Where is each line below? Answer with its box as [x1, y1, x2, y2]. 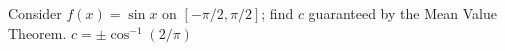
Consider [8, 3, 62, 23]
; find [261, 3, 294, 23]
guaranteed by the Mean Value [308, 3, 497, 23]
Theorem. [8, 22, 67, 43]
